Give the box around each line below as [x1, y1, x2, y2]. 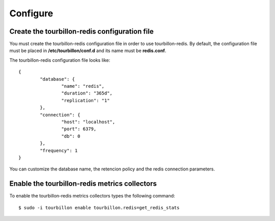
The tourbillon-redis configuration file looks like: [9, 57, 111, 63]
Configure [9, 8, 53, 19]
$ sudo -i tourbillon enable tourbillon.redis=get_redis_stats [18, 205, 180, 210]
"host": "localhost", [61, 119, 116, 125]
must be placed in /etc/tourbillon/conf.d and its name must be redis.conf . [9, 47, 167, 54]
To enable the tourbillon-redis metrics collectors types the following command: [9, 193, 175, 199]
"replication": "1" [61, 97, 110, 103]
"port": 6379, [61, 126, 97, 132]
